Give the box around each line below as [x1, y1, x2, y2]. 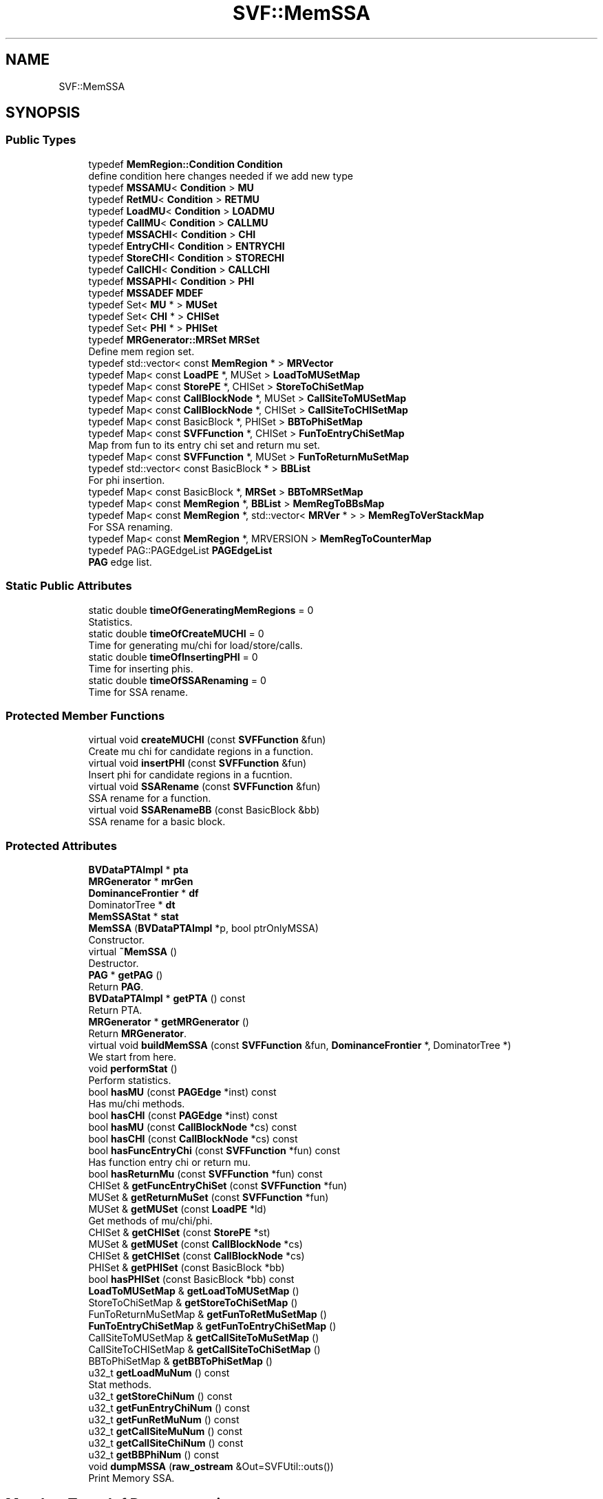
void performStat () [88, 1063, 178, 1075]
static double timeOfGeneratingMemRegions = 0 [88, 604, 314, 616]
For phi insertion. [88, 474, 165, 486]
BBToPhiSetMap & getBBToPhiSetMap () [88, 1355, 273, 1368]
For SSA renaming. [88, 520, 173, 533]
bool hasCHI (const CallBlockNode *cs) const [88, 1133, 298, 1145]
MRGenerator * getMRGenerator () [88, 1016, 249, 1028]
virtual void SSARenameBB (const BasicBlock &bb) [88, 804, 320, 816]
